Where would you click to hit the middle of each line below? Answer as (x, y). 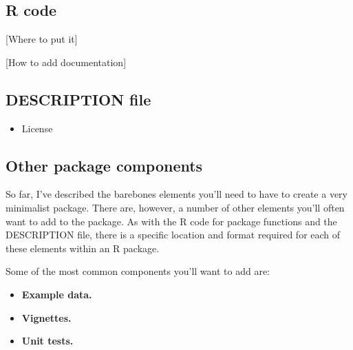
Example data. (57, 294)
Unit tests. (47, 341)
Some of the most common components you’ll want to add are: (138, 271)
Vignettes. (46, 317)
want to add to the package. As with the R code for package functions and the (171, 221)
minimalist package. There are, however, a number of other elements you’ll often (175, 207)
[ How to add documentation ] (66, 62)
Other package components (104, 165)
